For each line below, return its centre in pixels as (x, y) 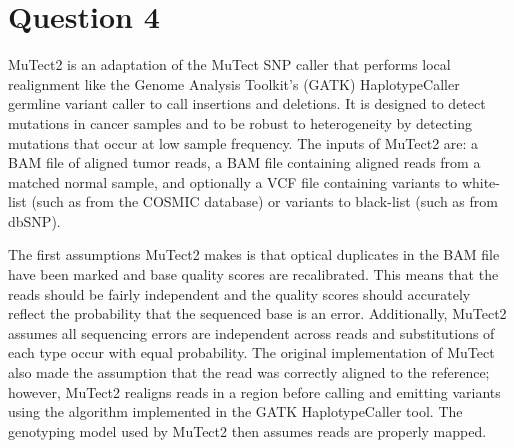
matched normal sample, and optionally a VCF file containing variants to (233, 181)
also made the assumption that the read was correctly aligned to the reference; (249, 372)
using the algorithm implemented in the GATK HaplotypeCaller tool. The (235, 411)
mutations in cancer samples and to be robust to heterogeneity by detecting (240, 122)
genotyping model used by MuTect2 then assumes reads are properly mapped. (247, 430)
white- (480, 181)
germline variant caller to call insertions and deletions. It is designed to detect (247, 103)
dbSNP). (34, 220)
